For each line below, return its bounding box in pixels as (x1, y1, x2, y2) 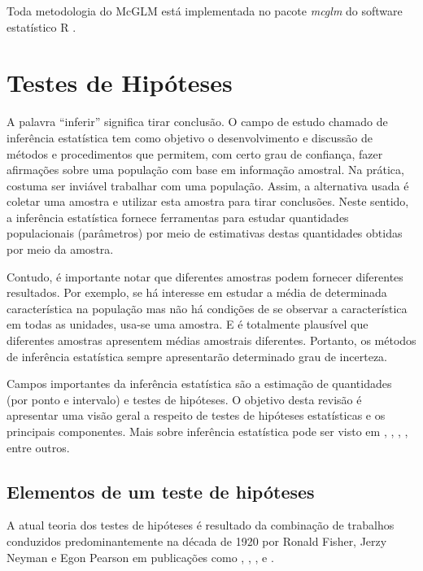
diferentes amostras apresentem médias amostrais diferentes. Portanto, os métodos (7, 332, 416, 349)
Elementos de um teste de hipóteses (7, 478, 315, 503)
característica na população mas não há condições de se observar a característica (7, 299, 408, 316)
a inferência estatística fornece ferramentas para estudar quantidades (7, 208, 349, 225)
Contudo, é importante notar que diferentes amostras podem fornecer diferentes (7, 268, 403, 285)
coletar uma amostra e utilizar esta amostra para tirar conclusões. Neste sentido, (7, 193, 409, 210)
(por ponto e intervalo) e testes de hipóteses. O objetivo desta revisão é (7, 390, 362, 408)
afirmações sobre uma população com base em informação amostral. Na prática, (7, 161, 404, 178)
